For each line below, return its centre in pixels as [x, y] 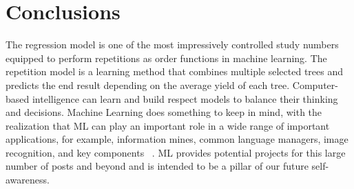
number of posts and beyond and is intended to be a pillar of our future [157, 166]
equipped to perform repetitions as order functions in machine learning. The [166, 58]
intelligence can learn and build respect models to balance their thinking [185, 98]
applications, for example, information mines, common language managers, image [177, 139]
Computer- [315, 84]
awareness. [28, 180]
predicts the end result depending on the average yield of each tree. [148, 84]
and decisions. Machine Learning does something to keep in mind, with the [164, 112]
